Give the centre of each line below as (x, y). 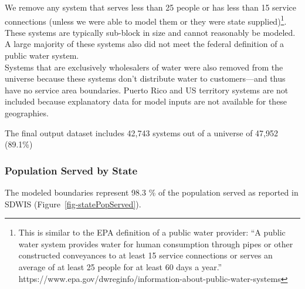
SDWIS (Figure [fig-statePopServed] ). (73, 204)
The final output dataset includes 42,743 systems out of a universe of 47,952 (141, 132)
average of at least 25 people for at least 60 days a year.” (120, 266)
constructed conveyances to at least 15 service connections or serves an (145, 255)
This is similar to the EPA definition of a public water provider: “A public (152, 232)
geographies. (27, 113)
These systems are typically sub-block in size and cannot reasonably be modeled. (150, 32)
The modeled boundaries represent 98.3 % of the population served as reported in (152, 192)
